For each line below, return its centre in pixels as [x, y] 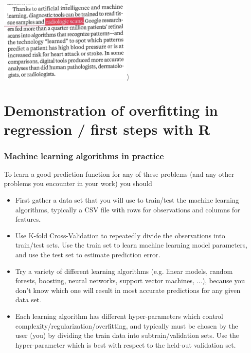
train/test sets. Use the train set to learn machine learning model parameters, [131, 245]
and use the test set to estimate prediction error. [88, 254]
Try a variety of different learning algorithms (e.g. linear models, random [124, 271]
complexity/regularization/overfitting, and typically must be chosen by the [127, 325]
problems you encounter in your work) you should [78, 183]
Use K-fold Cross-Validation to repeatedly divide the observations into [120, 235]
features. [28, 219]
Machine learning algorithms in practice [84, 156]
